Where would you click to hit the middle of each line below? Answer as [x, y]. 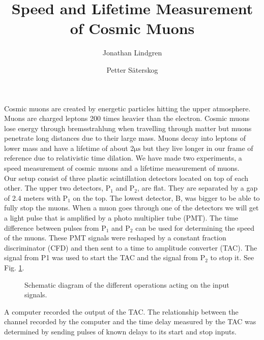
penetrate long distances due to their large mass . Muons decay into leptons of [125, 138]
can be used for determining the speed [195, 227]
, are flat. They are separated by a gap [198, 188]
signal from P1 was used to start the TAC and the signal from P [105, 257]
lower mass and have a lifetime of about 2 [69, 148]
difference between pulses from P [55, 227]
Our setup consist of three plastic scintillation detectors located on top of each [126, 178]
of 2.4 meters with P [36, 197]
